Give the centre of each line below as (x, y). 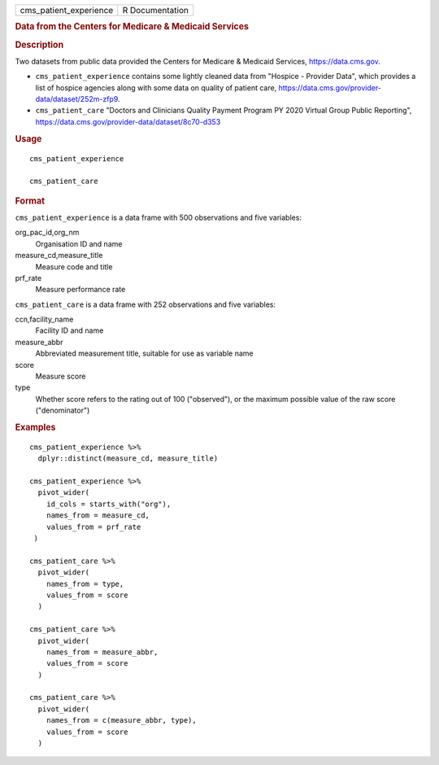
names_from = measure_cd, (98, 516)
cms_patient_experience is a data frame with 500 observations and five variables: (159, 217)
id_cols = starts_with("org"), (109, 504)
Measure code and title (74, 267)
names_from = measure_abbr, (102, 652)
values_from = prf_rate (93, 527)
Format (30, 201)
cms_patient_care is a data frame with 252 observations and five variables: (146, 304)
